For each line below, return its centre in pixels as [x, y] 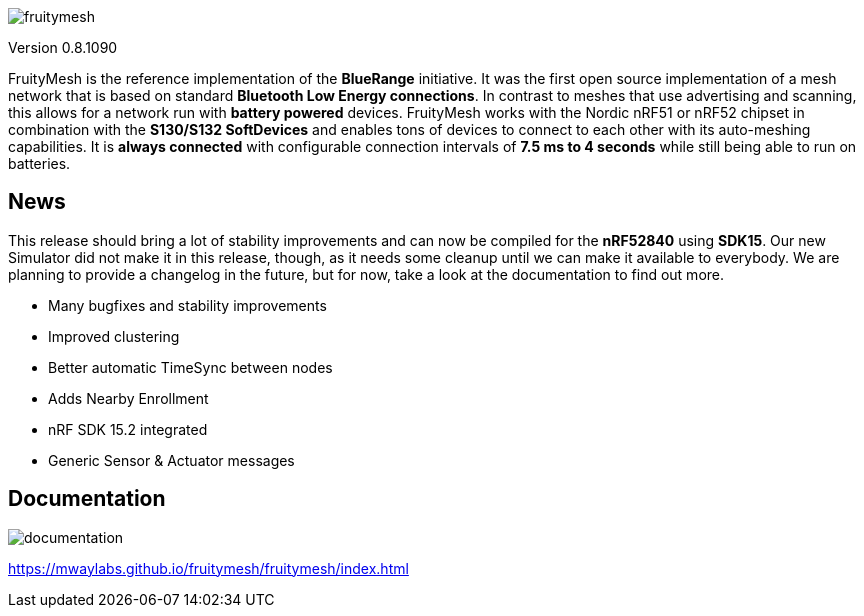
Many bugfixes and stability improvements [187, 305]
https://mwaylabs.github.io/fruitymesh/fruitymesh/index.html [208, 568]
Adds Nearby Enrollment [128, 398]
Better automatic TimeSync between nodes [190, 367]
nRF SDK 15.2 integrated [128, 429]
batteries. [39, 163]
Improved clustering [114, 336]
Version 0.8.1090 [63, 47]
